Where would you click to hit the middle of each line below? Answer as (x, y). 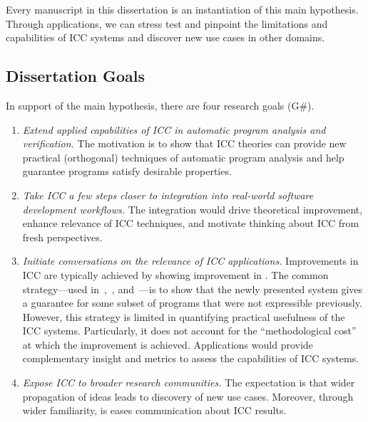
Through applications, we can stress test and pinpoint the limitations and (167, 23)
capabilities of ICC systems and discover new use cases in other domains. (165, 37)
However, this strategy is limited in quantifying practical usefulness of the (184, 316)
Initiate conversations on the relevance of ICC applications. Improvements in (190, 261)
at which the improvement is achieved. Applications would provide (168, 344)
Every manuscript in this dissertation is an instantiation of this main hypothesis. (182, 9)
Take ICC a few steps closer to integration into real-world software (168, 195)
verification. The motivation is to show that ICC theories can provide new (184, 143)
